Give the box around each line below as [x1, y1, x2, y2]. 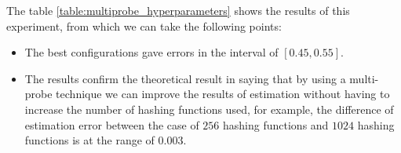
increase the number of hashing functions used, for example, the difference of [24, 100, 394, 117]
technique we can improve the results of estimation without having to [56, 86, 390, 102]
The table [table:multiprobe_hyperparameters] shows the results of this [6, 2, 350, 18]
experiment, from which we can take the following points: [6, 17, 282, 34]
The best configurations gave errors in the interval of [24, 44, 279, 60]
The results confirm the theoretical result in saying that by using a [24, 70, 346, 86]
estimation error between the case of [24, 116, 199, 133]
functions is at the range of [24, 132, 155, 148]
